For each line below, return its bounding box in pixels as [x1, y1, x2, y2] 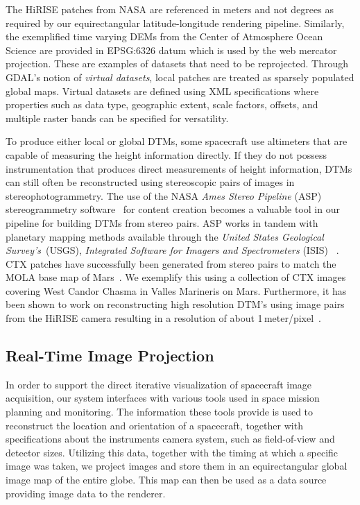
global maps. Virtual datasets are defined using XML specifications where [6, 83, 319, 98]
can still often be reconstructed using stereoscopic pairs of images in [6, 175, 295, 189]
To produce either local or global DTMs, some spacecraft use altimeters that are [6, 134, 348, 148]
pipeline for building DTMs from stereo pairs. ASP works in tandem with [6, 215, 318, 230]
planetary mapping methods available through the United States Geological [6, 229, 324, 243]
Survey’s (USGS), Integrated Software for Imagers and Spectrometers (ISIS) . [6, 243, 339, 257]
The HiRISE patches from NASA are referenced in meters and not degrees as [6, 2, 334, 16]
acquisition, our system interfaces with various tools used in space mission [6, 391, 320, 405]
